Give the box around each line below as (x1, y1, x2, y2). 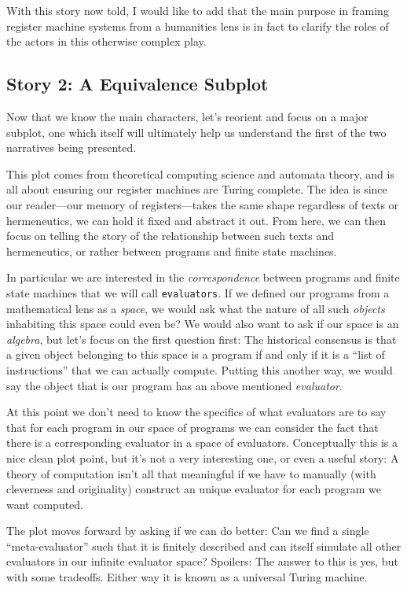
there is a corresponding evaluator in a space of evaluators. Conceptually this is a (6, 434, 398, 451)
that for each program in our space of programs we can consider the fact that (6, 419, 379, 435)
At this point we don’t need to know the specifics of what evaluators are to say (6, 404, 387, 420)
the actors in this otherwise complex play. (6, 33, 207, 50)
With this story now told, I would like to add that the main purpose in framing (6, 2, 389, 18)
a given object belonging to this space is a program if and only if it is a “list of (6, 346, 385, 363)
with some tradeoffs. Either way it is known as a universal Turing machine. (6, 569, 368, 585)
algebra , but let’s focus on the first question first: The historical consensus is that (6, 330, 397, 347)
